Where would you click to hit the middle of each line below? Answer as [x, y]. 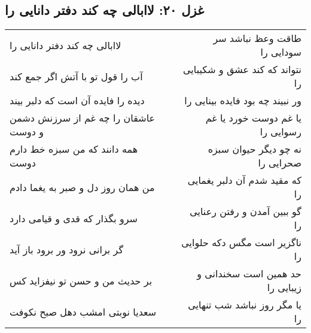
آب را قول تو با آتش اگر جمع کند [76, 76]
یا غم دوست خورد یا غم [253, 118]
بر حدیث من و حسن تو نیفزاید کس [81, 280]
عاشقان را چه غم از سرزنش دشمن [83, 118]
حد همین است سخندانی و [249, 274]
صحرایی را [280, 163]
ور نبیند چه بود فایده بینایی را [243, 101]
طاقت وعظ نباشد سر [257, 38]
